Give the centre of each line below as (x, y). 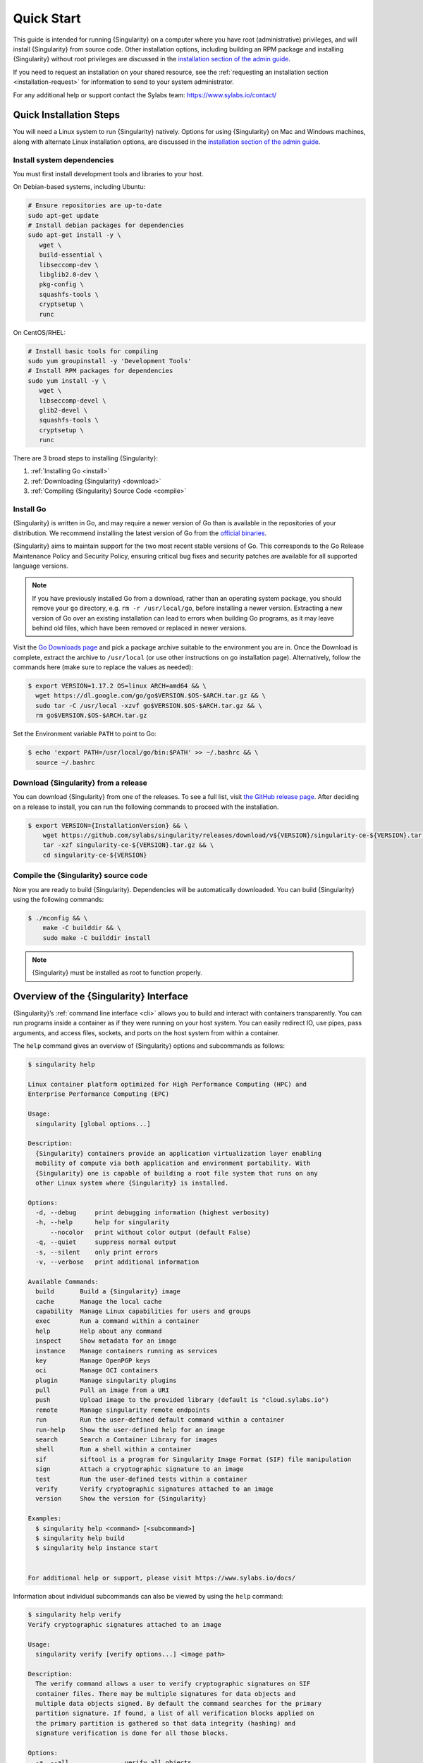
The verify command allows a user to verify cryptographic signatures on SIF (173, 1684)
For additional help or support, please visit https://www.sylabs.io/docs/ (162, 1578)
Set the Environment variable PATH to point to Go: (85, 734)
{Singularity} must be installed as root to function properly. (117, 972)
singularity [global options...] (93, 1124)
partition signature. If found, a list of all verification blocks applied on (175, 1713)
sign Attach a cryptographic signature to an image (140, 1469)
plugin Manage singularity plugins (106, 1380)
